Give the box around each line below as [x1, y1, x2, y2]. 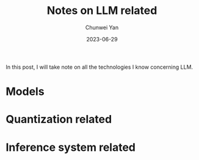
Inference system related [5, 141, 136, 154]
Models [5, 85, 45, 99]
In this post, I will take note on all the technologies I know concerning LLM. [5, 63, 194, 71]
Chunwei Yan [85, 24, 119, 31]
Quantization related [5, 113, 112, 127]
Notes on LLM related [46, 4, 157, 18]
